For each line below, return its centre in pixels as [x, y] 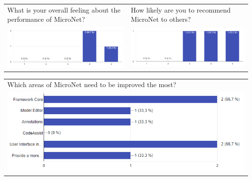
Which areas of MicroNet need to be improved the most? [92, 84]
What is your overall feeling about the [64, 9]
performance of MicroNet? [46, 19]
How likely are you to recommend [181, 9]
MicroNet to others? [161, 19]
